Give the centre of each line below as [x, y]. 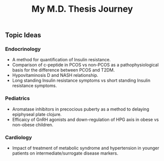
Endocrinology [23, 49]
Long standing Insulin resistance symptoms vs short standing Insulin [81, 80]
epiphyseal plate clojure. [37, 114]
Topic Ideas [23, 35]
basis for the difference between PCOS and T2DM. [63, 70]
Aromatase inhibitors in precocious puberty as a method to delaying [81, 109]
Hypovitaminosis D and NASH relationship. [55, 75]
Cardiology [19, 137]
